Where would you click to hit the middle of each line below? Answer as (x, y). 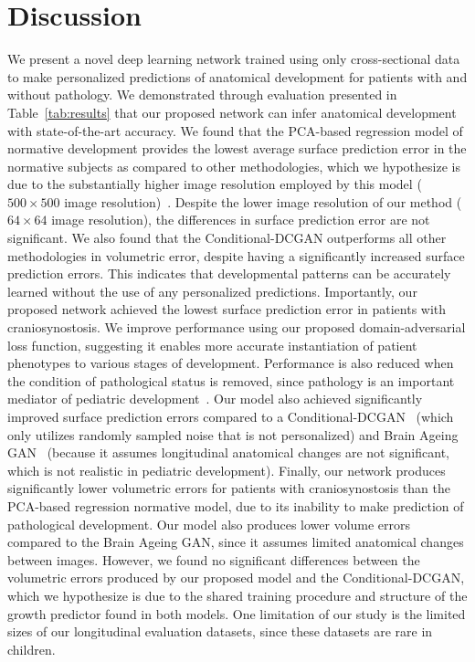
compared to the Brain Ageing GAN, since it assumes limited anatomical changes (236, 542)
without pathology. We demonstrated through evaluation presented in (202, 95)
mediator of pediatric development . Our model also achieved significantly (215, 399)
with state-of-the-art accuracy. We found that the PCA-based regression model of (235, 130)
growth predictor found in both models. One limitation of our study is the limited (237, 613)
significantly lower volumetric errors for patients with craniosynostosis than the (229, 488)
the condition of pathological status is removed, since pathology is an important (231, 380)
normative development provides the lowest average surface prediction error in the (237, 148)
